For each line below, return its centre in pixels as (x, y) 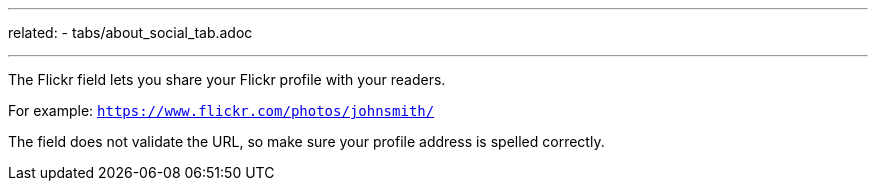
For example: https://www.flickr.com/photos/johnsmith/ (221, 110)
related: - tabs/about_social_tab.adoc (130, 32)
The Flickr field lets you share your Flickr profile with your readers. (227, 79)
